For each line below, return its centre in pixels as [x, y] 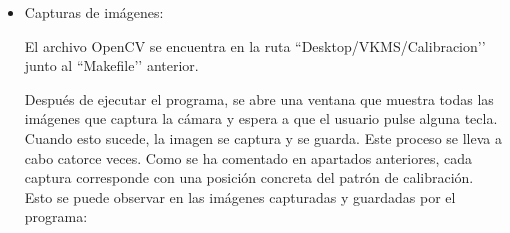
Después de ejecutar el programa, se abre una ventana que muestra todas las [259, 98]
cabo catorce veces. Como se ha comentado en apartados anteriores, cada [248, 157]
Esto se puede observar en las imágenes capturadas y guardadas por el [240, 196]
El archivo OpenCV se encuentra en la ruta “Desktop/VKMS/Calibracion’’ [255, 45]
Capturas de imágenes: [94, 12]
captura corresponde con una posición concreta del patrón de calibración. [249, 177]
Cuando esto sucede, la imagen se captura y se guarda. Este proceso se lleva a [263, 137]
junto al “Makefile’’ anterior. [111, 65]
